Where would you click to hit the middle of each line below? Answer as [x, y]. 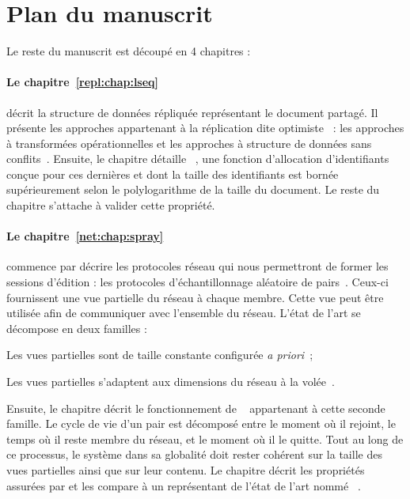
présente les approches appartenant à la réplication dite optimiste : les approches [205, 128]
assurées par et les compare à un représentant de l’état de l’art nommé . [184, 485]
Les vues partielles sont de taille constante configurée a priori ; [160, 355]
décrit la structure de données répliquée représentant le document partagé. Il [192, 112]
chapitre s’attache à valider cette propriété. [111, 205]
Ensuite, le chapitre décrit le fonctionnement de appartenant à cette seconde [196, 408]
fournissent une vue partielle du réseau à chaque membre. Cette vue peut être [195, 297]
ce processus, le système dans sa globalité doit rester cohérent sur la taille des [194, 454]
